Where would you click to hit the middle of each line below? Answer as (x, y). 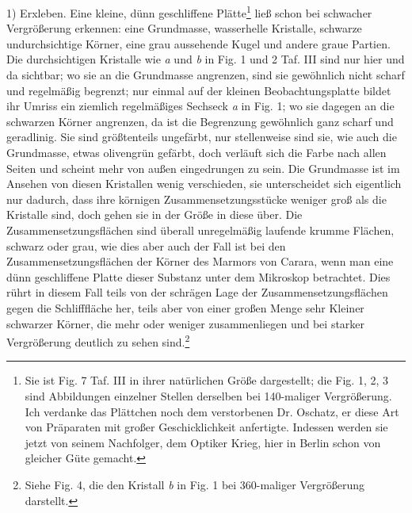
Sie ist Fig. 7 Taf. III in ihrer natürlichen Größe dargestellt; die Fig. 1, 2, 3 (206, 380)
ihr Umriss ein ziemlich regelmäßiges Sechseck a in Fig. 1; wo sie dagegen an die (200, 106)
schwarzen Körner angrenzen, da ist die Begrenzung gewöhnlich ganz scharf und (200, 121)
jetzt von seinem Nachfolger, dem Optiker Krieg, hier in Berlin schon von (203, 442)
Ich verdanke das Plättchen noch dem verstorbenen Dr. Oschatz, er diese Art (212, 411)
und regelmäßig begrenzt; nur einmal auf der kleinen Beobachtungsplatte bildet (199, 90)
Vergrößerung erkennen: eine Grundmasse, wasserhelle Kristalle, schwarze (184, 28)
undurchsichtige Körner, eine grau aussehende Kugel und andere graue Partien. (198, 43)
